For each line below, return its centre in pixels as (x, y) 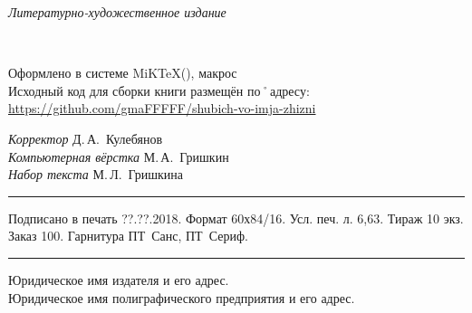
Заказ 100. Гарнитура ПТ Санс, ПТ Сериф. (128, 236)
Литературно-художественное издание (117, 12)
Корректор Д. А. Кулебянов (86, 138)
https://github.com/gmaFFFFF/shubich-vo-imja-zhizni (162, 108)
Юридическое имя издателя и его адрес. (119, 279)
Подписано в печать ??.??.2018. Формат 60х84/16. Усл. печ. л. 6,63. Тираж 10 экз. (236, 218)
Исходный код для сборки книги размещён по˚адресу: (159, 90)
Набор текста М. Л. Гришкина (96, 174)
